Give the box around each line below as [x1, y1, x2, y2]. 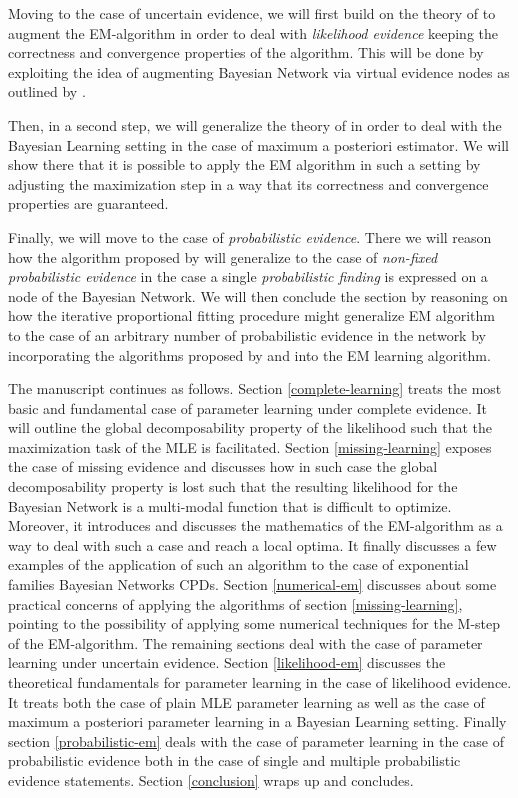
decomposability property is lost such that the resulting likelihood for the [8, 476, 458, 497]
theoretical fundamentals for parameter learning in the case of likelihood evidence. [8, 672, 512, 692]
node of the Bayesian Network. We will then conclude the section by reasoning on [8, 285, 508, 306]
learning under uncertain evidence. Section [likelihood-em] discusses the [8, 652, 446, 673]
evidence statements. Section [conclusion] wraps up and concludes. [8, 769, 414, 790]
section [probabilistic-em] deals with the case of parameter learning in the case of [8, 730, 504, 751]
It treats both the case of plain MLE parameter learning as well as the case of [8, 691, 485, 712]
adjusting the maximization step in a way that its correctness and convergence [8, 173, 489, 194]
